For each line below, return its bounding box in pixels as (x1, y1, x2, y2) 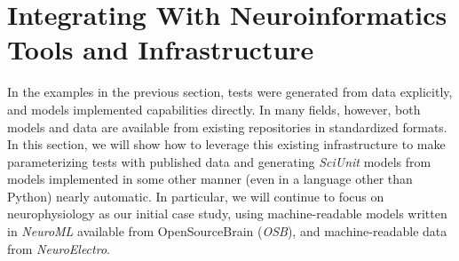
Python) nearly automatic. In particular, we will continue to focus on (7, 186, 384, 205)
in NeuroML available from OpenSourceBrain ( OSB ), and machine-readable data (7, 222, 447, 241)
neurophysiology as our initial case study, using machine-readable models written (7, 204, 447, 223)
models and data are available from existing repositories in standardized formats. (7, 117, 447, 136)
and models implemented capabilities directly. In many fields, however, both (7, 99, 421, 118)
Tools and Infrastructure (7, 31, 314, 67)
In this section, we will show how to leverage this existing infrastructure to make (7, 135, 446, 154)
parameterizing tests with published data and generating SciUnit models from (7, 152, 431, 170)
